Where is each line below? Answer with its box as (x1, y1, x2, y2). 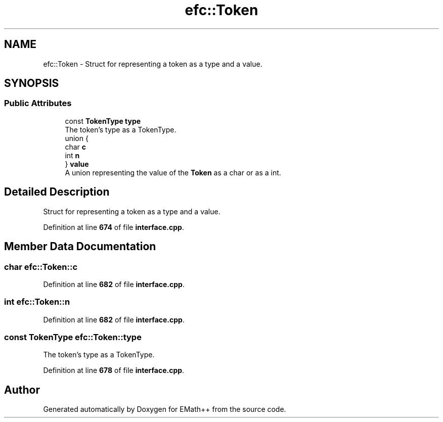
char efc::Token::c (4, 261, 78, 272)
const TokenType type (65, 116, 141, 125)
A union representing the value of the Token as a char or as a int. (65, 168, 281, 177)
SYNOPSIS (4, 77, 59, 90)
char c (65, 142, 86, 151)
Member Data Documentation (4, 240, 156, 253)
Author (4, 383, 40, 396)
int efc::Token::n (4, 297, 70, 307)
